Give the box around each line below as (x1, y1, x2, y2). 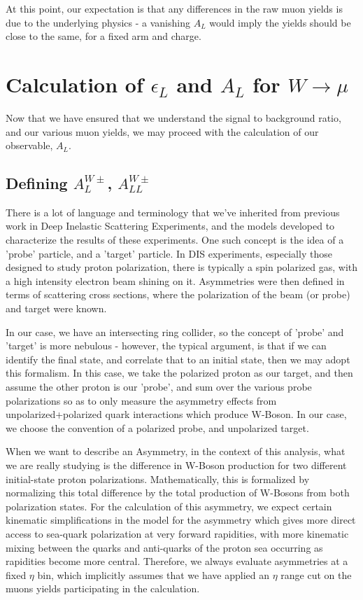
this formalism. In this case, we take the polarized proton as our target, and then (6, 365, 353, 380)
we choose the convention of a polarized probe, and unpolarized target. (6, 420, 309, 435)
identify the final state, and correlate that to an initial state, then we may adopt (6, 351, 350, 366)
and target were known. (6, 301, 107, 316)
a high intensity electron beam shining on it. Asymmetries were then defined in (6, 273, 345, 288)
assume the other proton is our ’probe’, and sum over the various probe (6, 379, 312, 394)
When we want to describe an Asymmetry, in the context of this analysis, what (6, 444, 346, 459)
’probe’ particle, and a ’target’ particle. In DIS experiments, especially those (6, 246, 332, 260)
